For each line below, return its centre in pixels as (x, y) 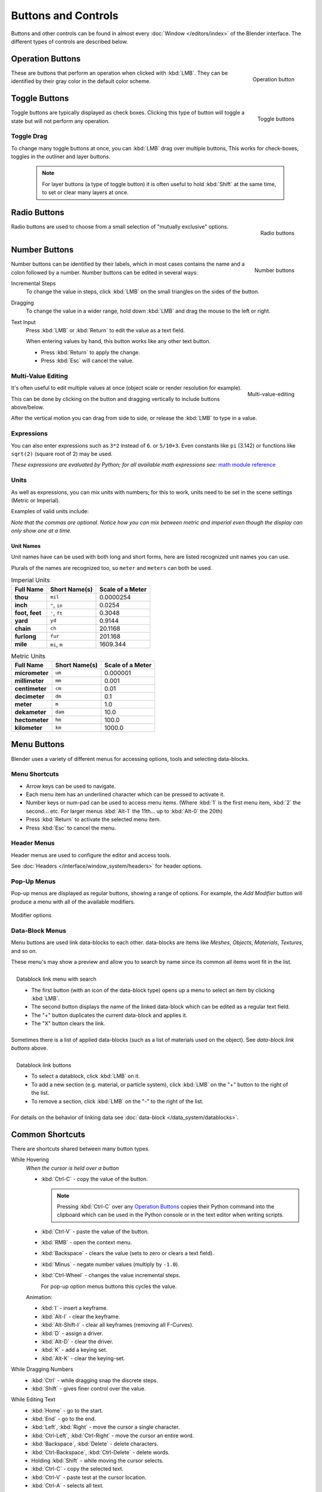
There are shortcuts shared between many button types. (80, 1148)
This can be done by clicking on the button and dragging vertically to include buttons (115, 399)
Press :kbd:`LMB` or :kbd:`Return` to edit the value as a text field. (105, 330)
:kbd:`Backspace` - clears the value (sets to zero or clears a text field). (127, 1253)
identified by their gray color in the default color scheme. (81, 81)
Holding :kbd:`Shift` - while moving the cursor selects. (97, 1461)
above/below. (28, 407)
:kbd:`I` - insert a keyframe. (75, 1308)
